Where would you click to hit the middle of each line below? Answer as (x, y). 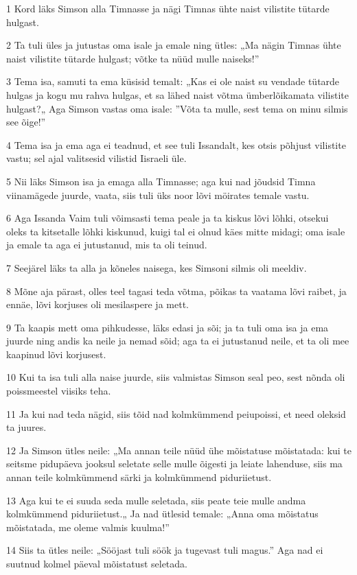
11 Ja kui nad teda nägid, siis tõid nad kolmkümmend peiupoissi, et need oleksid (176, 413)
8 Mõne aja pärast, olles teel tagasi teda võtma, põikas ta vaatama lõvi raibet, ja (176, 291)
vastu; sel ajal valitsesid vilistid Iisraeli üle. (96, 158)
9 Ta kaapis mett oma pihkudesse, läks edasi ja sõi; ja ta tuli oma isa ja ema (168, 327)
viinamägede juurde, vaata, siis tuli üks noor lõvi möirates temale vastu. (158, 195)
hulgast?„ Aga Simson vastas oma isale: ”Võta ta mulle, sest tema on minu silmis (177, 108)
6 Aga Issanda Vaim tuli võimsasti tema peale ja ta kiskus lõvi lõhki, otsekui (168, 218)
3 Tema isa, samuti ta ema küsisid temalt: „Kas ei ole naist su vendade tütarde (173, 81)
